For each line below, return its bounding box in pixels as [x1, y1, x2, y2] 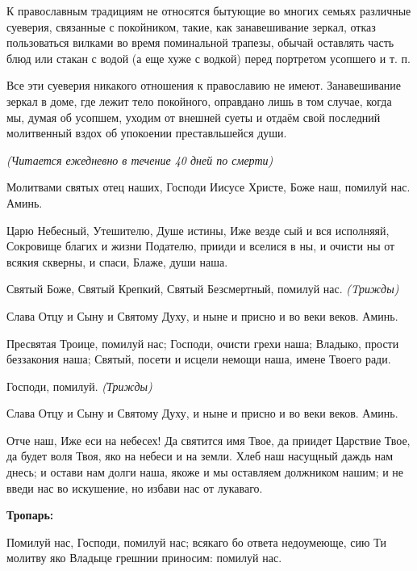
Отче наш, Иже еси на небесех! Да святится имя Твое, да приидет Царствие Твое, [6, 431, 411, 448]
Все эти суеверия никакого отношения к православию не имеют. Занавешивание [6, 77, 402, 94]
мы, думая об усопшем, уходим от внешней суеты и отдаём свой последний [6, 108, 381, 125]
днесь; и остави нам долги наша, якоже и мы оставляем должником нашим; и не [6, 464, 404, 481]
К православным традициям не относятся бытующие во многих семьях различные [6, 2, 411, 19]
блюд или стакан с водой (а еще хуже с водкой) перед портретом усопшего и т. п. [6, 49, 411, 66]
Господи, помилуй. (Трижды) [6, 377, 152, 394]
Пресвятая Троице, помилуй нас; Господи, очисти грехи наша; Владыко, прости [6, 334, 399, 351]
